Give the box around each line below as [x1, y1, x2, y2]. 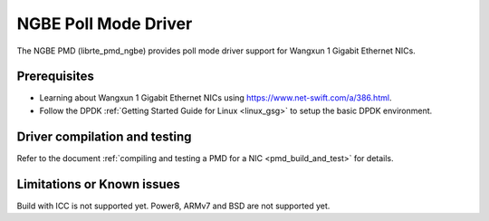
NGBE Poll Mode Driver [16, 14, 193, 34]
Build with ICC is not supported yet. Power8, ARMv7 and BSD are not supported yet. [16, 200, 331, 211]
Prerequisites [16, 69, 94, 84]
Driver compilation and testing [16, 129, 192, 144]
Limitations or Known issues [16, 177, 181, 192]
